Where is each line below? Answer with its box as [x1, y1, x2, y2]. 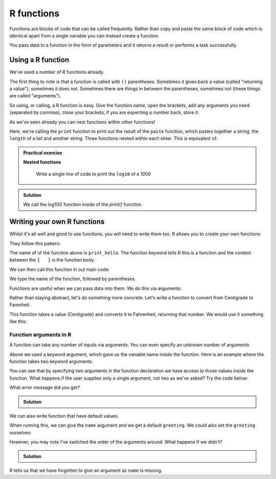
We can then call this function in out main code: [9, 266, 110, 272]
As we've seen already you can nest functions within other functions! [9, 118, 155, 125]
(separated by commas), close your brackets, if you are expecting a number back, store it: [9, 109, 199, 115]
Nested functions [23, 159, 61, 165]
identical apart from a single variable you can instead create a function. [9, 32, 159, 38]
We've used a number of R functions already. [9, 69, 105, 75]
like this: [9, 318, 27, 325]
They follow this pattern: [9, 240, 61, 246]
